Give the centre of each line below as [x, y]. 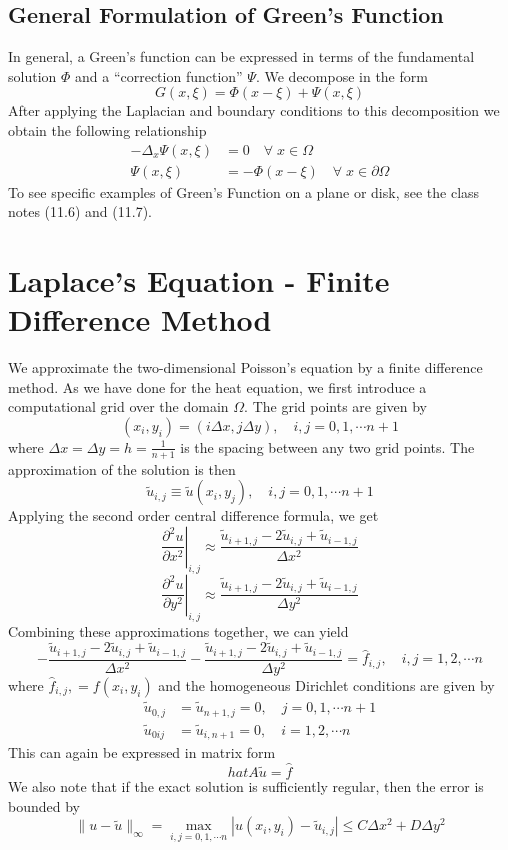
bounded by [44, 805]
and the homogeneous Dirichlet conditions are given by [326, 684]
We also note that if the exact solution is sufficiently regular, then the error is [246, 786]
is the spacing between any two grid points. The [327, 446]
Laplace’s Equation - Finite [199, 280]
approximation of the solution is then [122, 468]
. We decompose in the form [341, 75]
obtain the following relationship [107, 129]
